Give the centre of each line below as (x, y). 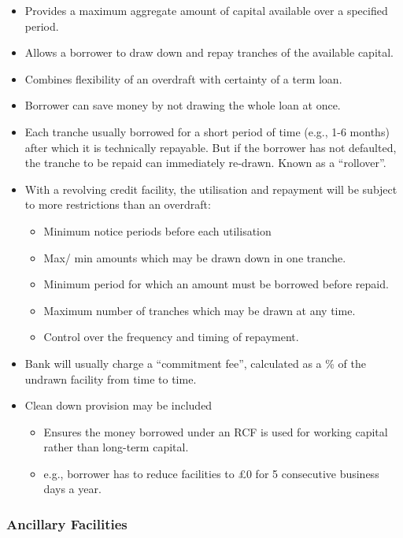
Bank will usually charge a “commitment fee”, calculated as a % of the (195, 363)
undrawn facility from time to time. (111, 378)
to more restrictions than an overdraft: (118, 204)
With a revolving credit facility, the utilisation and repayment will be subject (211, 189)
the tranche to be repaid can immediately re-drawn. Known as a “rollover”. (205, 163)
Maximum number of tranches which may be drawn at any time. (200, 310)
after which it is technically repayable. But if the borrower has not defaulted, (211, 147)
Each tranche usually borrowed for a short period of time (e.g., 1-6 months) (207, 131)
